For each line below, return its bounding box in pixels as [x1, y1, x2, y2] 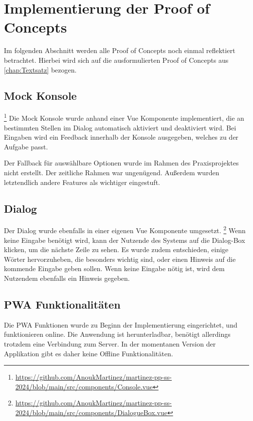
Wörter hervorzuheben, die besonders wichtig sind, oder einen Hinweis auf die [4, 254, 236, 264]
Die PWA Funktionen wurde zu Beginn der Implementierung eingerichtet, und [4, 319, 237, 329]
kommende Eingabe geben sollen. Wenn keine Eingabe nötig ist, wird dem [4, 263, 225, 274]
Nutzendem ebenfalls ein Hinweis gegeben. [4, 273, 130, 283]
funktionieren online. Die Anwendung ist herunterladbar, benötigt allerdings [4, 329, 231, 339]
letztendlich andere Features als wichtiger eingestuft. [4, 177, 160, 187]
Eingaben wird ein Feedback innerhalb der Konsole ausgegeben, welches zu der [4, 132, 238, 142]
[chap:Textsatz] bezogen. [4, 64, 77, 74]
